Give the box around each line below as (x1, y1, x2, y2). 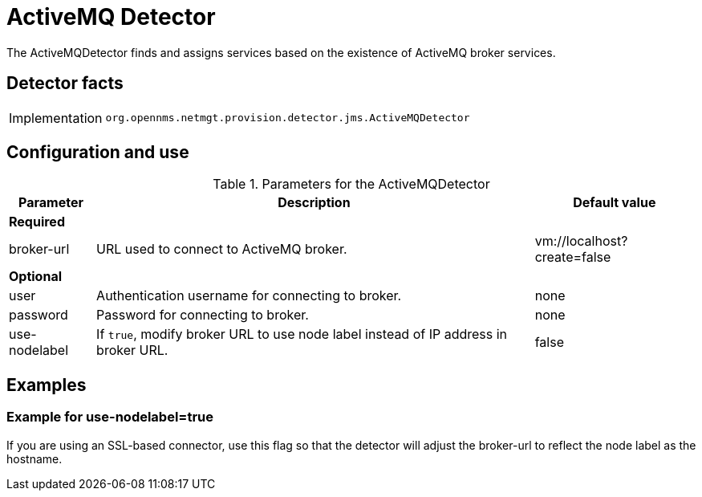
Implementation (9, 109, 103, 126)
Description (278, 194, 351, 211)
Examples (6, 374, 87, 395)
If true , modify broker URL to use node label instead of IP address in (96, 326, 508, 343)
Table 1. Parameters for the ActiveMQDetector (213, 176, 490, 193)
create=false (534, 249, 611, 266)
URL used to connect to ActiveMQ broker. (96, 241, 347, 258)
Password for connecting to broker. (96, 307, 309, 324)
